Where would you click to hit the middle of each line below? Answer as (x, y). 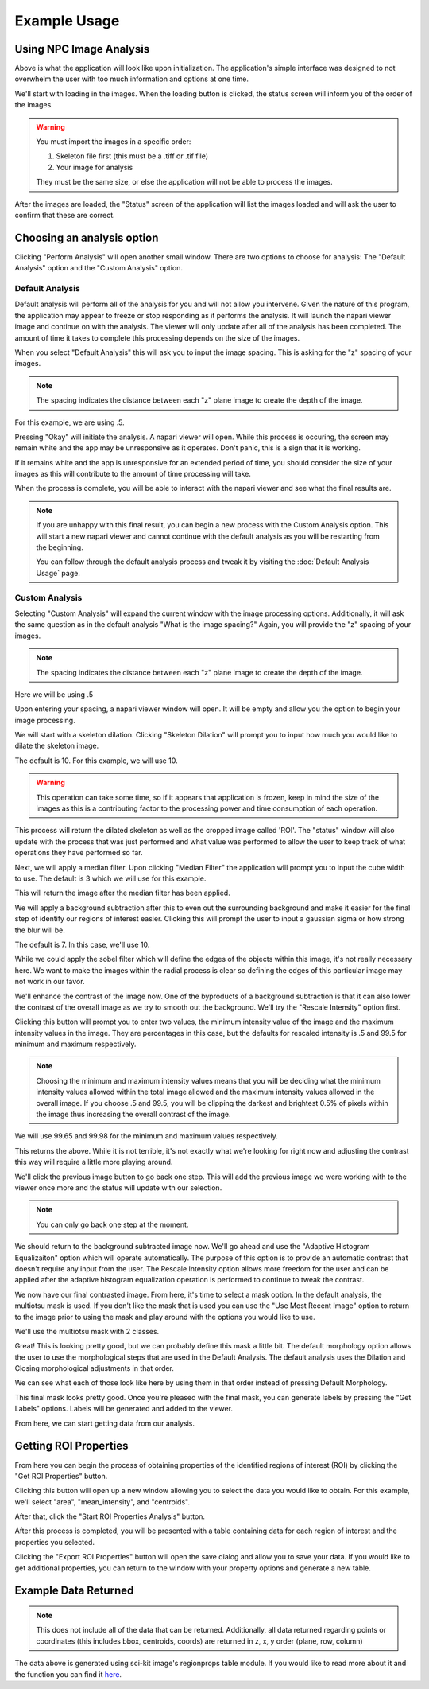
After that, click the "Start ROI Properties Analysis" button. (110, 1516)
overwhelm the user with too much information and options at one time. (132, 79)
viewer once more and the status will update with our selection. (118, 1187)
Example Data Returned (74, 1591)
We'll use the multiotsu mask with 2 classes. (87, 1331)
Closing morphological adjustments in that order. (95, 1368)
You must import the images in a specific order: (114, 142)
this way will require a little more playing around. (94, 1162)
